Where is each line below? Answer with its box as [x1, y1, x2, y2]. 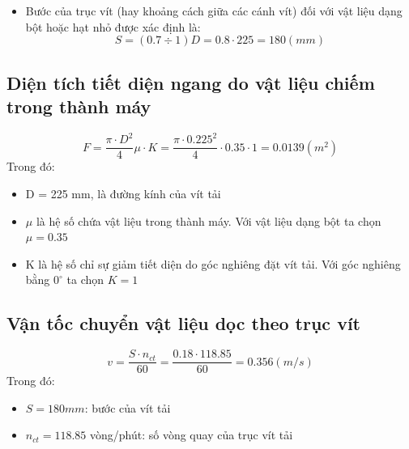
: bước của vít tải [84, 399, 171, 416]
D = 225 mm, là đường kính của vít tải [25, 184, 221, 201]
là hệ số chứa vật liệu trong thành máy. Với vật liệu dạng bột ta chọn [36, 212, 381, 229]
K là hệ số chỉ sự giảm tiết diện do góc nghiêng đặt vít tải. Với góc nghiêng [25, 255, 401, 272]
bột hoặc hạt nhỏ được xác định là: [25, 18, 201, 35]
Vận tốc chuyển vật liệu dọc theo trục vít [6, 311, 360, 336]
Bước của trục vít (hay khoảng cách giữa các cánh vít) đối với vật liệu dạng [25, 2, 403, 19]
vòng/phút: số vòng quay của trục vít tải [90, 426, 293, 443]
